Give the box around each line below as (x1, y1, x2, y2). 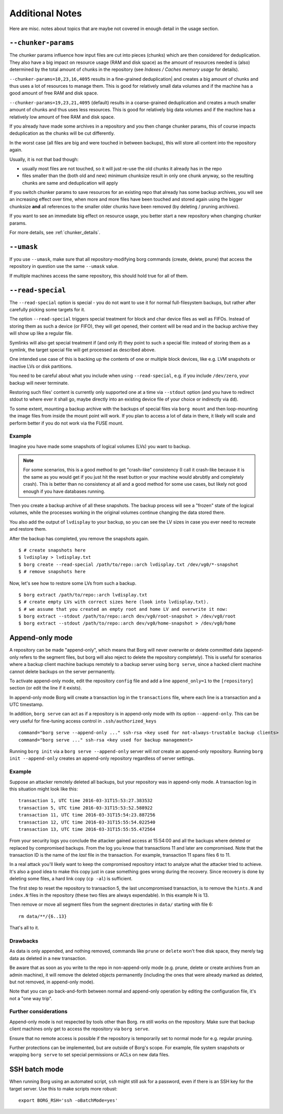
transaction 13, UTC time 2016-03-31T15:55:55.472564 (18, 826, 155, 832)
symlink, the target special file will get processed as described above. (9, 346, 156, 353)
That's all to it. (9, 925, 39, 931)
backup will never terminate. (9, 380, 69, 386)
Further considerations (9, 1008, 68, 1015)
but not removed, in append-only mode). (9, 979, 95, 985)
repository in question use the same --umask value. (9, 263, 119, 269)
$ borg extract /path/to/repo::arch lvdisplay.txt (18, 592, 148, 598)
